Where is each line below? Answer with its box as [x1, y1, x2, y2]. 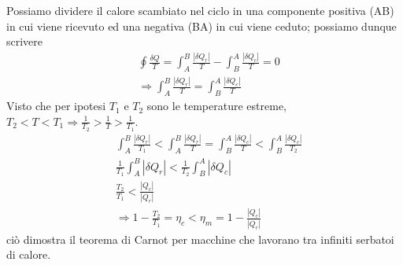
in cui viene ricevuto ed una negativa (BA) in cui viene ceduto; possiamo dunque [6, 17, 397, 34]
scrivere [6, 33, 43, 50]
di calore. [6, 246, 51, 263]
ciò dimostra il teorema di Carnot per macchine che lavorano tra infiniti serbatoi [6, 230, 394, 247]
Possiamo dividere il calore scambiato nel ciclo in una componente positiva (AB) [6, 2, 394, 18]
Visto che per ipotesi [6, 98, 106, 114]
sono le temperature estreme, [146, 98, 287, 114]
